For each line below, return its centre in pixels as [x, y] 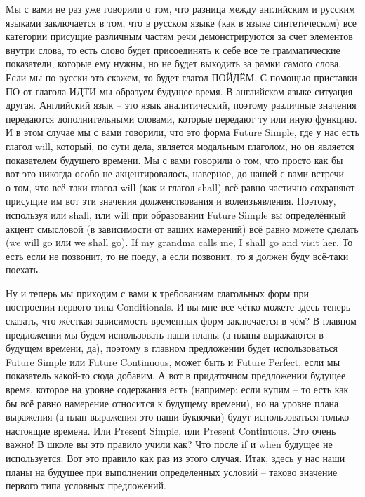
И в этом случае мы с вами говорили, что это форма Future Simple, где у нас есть [182, 132]
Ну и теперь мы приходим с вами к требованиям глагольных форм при [158, 293]
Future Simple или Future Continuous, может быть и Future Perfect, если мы [173, 361]
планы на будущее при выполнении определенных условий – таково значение [172, 471]
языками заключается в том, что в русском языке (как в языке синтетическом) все [181, 22]
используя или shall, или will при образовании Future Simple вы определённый [176, 214]
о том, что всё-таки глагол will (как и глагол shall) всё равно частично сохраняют [180, 187]
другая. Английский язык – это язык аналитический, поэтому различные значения [181, 105]
